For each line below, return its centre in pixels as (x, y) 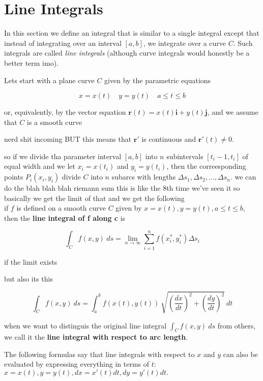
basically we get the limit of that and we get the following (94, 198)
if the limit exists (31, 261)
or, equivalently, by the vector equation (65, 112)
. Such (243, 43)
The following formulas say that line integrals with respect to (99, 354)
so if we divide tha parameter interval (63, 156)
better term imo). (32, 62)
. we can (243, 177)
